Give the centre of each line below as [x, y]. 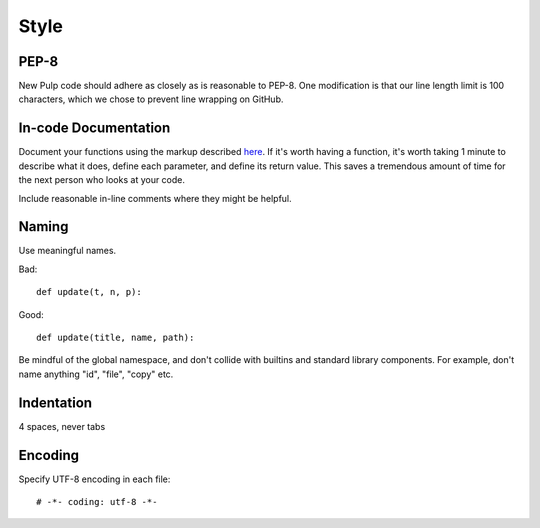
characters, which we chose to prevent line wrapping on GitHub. [151, 99]
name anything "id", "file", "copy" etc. [96, 374]
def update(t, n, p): [89, 292]
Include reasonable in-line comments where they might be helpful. [155, 198]
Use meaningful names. [67, 251]
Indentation [55, 402]
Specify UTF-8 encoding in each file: [94, 479]
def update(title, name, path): [115, 337]
